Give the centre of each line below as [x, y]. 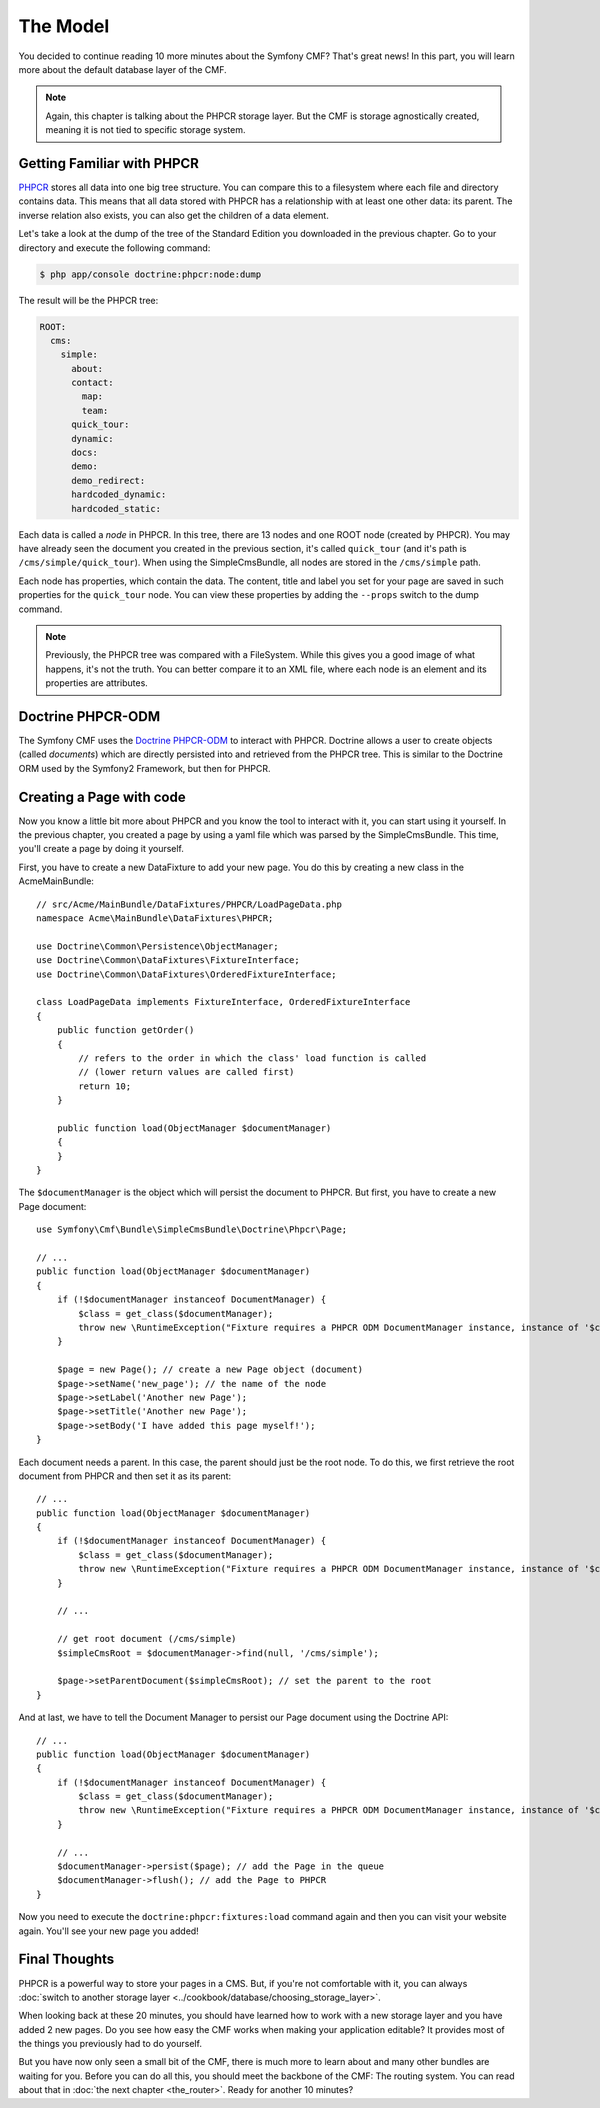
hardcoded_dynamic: [119, 494]
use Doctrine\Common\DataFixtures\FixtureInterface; [168, 960]
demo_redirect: [108, 480]
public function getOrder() [125, 1030]
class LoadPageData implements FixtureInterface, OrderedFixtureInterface [223, 1002]
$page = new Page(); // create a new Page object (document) [210, 1369]
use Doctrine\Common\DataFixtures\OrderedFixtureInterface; [186, 974]
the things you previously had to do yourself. [110, 2044]
